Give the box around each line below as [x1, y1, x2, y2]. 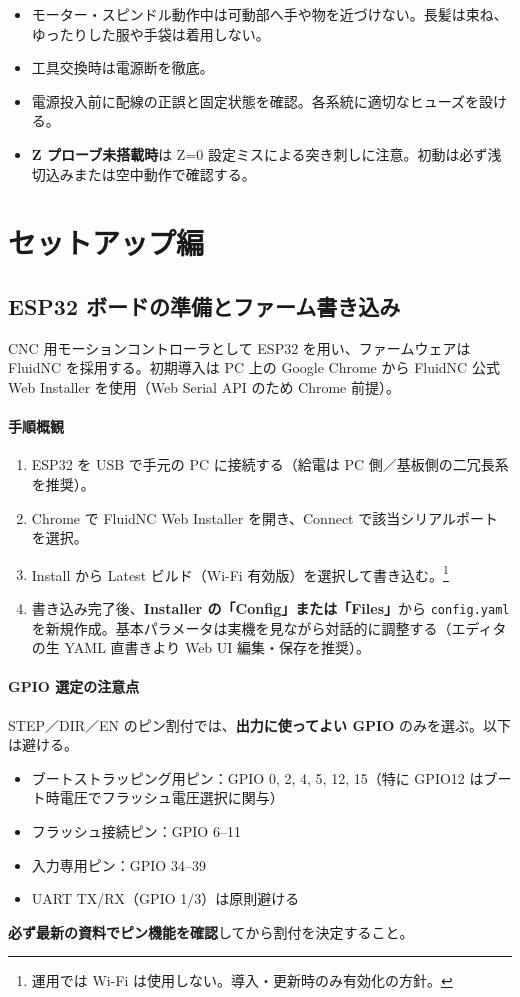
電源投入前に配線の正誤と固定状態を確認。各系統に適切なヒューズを [31, 90, 480, 111]
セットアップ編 [8, 222, 205, 263]
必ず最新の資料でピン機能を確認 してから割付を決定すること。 [8, 921, 414, 942]
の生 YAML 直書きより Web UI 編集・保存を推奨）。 [31, 637, 371, 658]
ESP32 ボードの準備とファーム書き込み [8, 290, 401, 321]
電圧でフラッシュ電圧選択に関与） [59, 787, 284, 808]
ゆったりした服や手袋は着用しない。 [31, 23, 270, 44]
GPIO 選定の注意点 [8, 676, 140, 697]
